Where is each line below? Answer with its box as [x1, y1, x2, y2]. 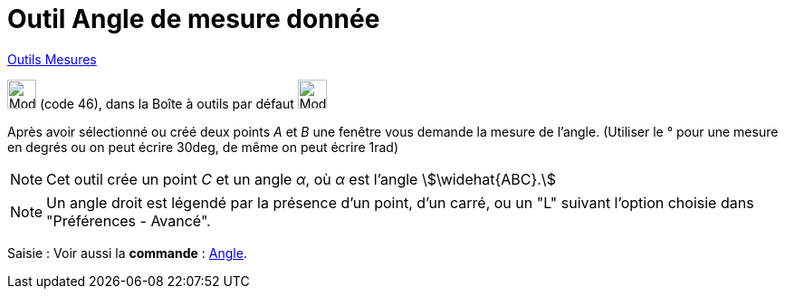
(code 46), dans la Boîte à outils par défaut [39, 95, 294, 111]
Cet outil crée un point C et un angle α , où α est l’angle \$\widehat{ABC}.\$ [46, 169, 556, 188]
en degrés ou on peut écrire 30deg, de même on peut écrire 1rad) [7, 138, 399, 155]
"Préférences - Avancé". [46, 211, 211, 230]
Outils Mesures [7, 51, 97, 67]
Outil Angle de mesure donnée [7, 4, 380, 34]
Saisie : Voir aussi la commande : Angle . [7, 244, 247, 261]
